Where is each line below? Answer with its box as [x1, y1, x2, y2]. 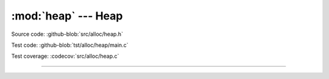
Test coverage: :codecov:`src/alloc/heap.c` [11, 52, 119, 60]
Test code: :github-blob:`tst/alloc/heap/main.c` [11, 41, 129, 49]
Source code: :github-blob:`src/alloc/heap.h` [11, 30, 123, 38]
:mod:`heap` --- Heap [11, 9, 123, 22]
